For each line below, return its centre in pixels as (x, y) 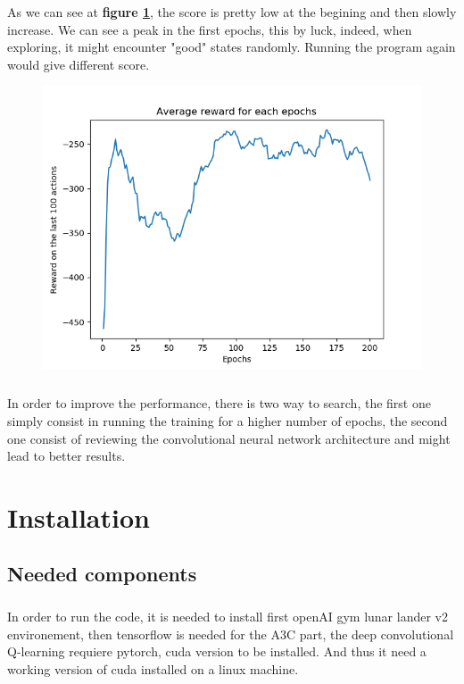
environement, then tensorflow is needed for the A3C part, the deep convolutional (231, 634)
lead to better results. (66, 456)
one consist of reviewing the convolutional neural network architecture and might (229, 438)
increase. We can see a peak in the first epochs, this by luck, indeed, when (210, 29)
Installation (79, 517)
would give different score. (79, 64)
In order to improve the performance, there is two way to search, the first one (219, 403)
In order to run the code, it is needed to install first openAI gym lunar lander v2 (228, 617)
